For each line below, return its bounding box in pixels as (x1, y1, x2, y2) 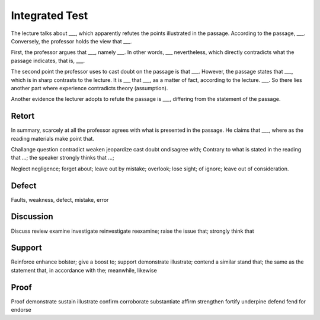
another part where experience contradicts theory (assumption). (11, 84, 168, 91)
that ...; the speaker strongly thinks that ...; (11, 154, 114, 161)
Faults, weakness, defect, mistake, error (11, 196, 109, 203)
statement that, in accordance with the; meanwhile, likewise (11, 267, 157, 274)
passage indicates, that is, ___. (11, 57, 85, 64)
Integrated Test (11, 9, 88, 22)
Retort (11, 111, 35, 121)
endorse (11, 306, 32, 313)
